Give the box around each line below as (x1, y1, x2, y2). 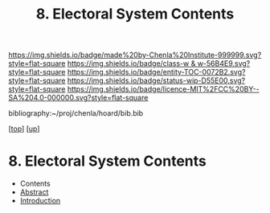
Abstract (19, 187, 49, 197)
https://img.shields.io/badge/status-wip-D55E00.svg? (67, 76, 246, 85)
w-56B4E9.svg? (197, 59, 251, 68)
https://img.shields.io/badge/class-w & (67, 59, 196, 68)
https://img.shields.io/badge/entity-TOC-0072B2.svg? (67, 68, 246, 77)
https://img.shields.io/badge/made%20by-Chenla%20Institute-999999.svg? (8, 50, 262, 60)
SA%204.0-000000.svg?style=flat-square (8, 93, 149, 103)
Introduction (19, 196, 61, 206)
